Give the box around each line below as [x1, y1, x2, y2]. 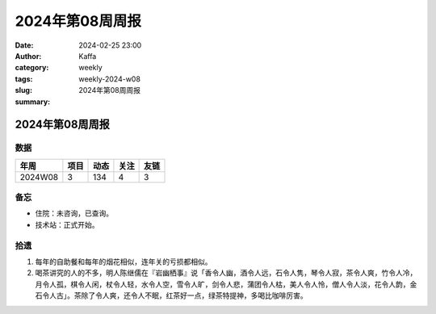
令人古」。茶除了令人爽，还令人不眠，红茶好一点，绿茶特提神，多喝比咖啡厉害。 [41, 291, 308, 300]
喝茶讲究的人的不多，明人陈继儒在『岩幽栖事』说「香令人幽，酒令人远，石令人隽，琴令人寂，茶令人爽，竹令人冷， [35, 268, 417, 278]
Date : [15, 40, 34, 50]
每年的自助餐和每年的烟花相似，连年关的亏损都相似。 [35, 257, 212, 266]
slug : [15, 86, 32, 95]
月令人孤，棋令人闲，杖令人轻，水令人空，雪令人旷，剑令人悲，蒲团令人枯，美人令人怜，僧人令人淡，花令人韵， [35, 279, 410, 289]
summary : [15, 97, 51, 107]
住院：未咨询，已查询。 [35, 208, 113, 218]
